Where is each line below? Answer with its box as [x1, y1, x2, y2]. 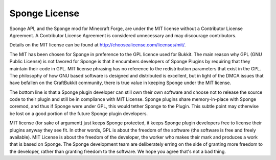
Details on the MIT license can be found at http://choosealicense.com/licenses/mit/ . [9, 42, 186, 48]
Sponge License [9, 8, 79, 19]
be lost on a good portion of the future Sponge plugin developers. [9, 110, 148, 117]
